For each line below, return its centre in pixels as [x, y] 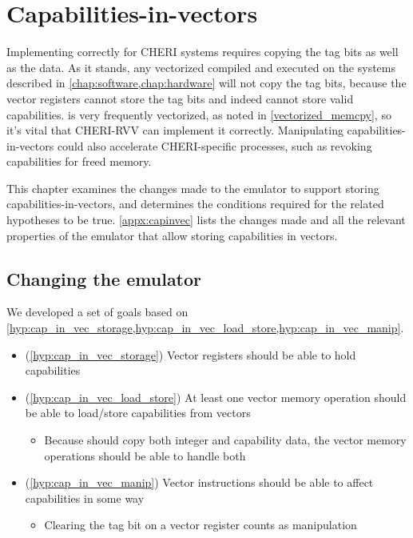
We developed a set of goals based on [97, 312]
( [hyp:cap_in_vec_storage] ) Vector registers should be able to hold [191, 354]
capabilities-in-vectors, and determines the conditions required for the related [195, 204]
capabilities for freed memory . [79, 161]
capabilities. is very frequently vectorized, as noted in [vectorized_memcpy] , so [199, 114]
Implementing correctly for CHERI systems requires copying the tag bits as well [203, 52]
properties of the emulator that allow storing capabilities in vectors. [172, 235]
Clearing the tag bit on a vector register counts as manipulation [201, 525]
